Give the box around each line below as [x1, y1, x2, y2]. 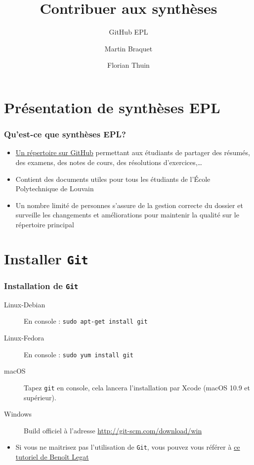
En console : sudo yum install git [24, 349, 134, 359]
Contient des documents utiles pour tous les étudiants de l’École [15, 173, 211, 184]
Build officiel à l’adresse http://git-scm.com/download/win [24, 425, 202, 435]
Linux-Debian [4, 299, 45, 309]
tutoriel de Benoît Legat [15, 451, 89, 462]
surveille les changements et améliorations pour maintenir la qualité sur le [15, 210, 239, 220]
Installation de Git [4, 279, 79, 292]
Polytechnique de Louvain [15, 183, 94, 194]
